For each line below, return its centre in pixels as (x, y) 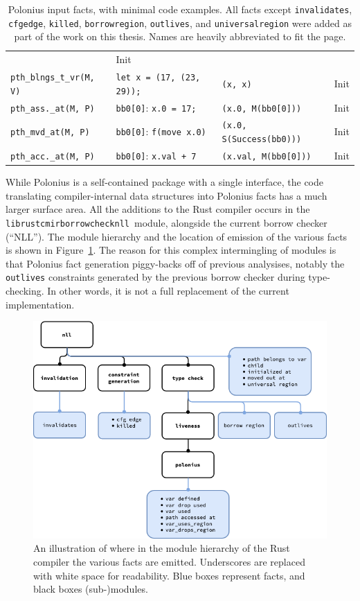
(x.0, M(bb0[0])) (262, 108)
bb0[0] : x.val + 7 (156, 156)
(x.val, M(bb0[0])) (267, 157)
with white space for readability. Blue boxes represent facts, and (169, 575)
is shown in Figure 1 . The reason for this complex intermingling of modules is (171, 250)
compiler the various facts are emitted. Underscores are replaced (169, 561)
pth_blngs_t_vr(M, (53, 78)
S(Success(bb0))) (262, 140)
